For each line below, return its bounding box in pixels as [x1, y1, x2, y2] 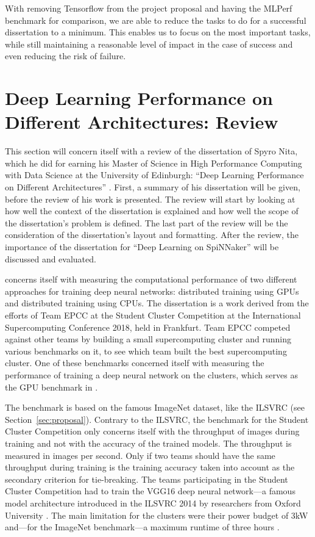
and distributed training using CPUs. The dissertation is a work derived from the [5, 297, 309, 309]
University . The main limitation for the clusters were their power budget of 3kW [5, 508, 308, 521]
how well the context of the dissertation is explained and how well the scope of [5, 204, 299, 217]
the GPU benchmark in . [5, 380, 98, 393]
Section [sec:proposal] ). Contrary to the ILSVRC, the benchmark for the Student [5, 413, 309, 425]
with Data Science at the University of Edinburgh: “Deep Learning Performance [5, 168, 304, 181]
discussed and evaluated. [5, 252, 96, 265]
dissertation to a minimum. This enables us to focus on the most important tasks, [5, 26, 311, 38]
